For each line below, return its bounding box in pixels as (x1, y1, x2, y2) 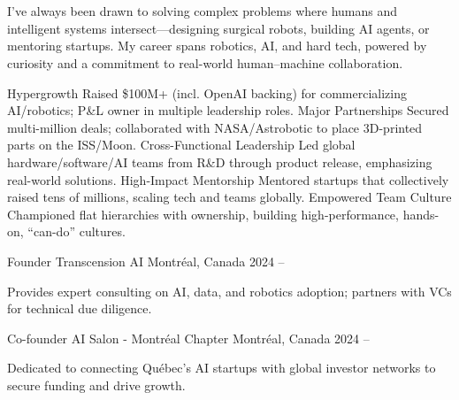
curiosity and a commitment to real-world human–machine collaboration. (7, 53, 403, 72)
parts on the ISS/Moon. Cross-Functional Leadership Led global (7, 135, 356, 154)
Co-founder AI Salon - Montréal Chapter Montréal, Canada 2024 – (7, 328, 370, 347)
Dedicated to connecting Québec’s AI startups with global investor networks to (7, 358, 436, 377)
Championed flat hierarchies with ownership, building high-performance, (7, 204, 399, 223)
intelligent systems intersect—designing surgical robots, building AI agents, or (7, 19, 430, 37)
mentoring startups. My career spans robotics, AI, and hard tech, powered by (7, 36, 427, 55)
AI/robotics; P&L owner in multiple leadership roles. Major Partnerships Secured (7, 101, 449, 119)
